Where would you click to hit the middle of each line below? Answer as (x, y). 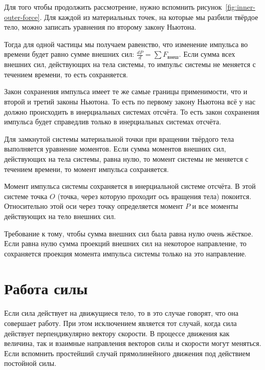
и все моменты (215, 206)
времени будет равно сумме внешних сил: (69, 54)
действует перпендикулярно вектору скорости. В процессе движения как (117, 333)
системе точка (26, 196)
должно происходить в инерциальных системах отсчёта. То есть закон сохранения (132, 111)
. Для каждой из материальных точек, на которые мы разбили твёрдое (149, 17)
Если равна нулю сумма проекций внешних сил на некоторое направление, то (125, 243)
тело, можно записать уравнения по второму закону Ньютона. (100, 27)
